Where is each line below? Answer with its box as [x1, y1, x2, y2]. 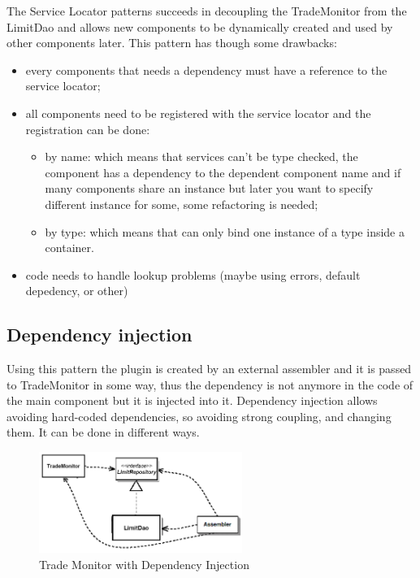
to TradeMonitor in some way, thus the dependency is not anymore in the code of [6, 376, 414, 393]
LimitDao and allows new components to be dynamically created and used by [6, 18, 393, 35]
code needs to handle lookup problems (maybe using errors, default [25, 266, 361, 283]
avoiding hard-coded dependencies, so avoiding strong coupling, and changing [6, 407, 392, 424]
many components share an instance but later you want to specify [45, 180, 374, 197]
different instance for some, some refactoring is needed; [45, 195, 318, 212]
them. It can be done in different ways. [6, 424, 200, 441]
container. [45, 239, 94, 256]
